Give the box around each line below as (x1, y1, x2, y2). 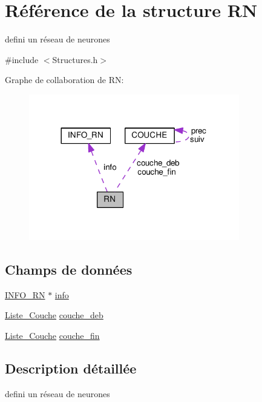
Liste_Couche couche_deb (5, 309, 103, 321)
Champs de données (5, 260, 133, 278)
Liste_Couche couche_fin (5, 329, 100, 341)
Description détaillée (5, 358, 137, 377)
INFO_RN (5, 288, 45, 301)
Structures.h (52, 53, 98, 65)
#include (5, 53, 39, 65)
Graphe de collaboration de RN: (5, 73, 124, 86)
